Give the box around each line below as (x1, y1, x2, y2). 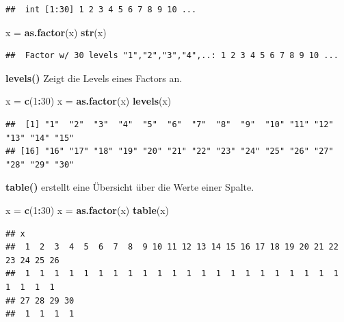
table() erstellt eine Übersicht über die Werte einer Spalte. (5, 180, 254, 194)
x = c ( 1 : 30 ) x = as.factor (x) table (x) (5, 202, 170, 217)
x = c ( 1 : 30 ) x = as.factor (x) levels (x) (5, 94, 172, 108)
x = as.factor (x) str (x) (5, 25, 107, 39)
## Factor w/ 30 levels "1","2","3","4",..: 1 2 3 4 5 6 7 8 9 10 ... (5, 51, 339, 61)
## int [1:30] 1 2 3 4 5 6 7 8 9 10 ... (5, 5, 197, 14)
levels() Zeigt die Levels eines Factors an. (5, 70, 183, 85)
